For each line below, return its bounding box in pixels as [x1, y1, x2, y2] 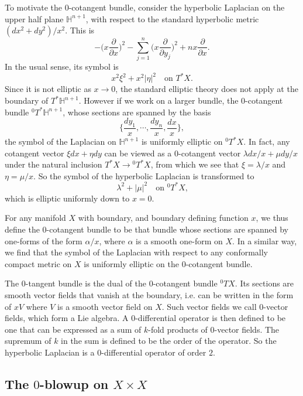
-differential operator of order [101, 346, 206, 359]
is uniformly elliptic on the [84, 257, 179, 269]
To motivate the [5, 1, 62, 13]
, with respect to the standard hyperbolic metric [85, 12, 259, 25]
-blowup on [39, 375, 109, 392]
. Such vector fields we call [161, 300, 257, 312]
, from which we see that [150, 158, 239, 170]
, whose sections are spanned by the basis [63, 105, 211, 118]
